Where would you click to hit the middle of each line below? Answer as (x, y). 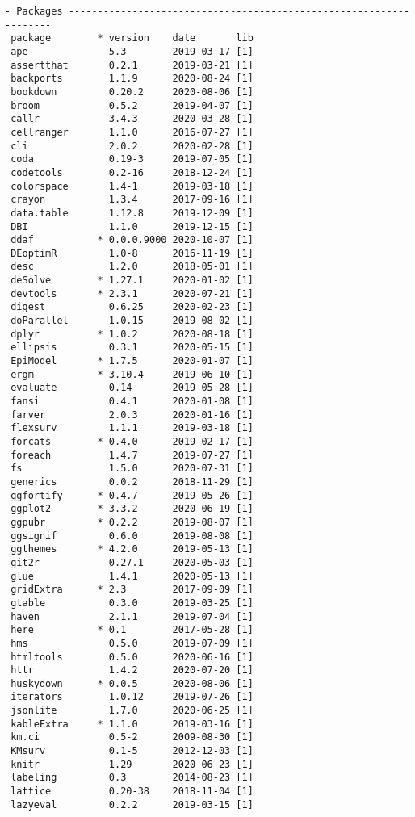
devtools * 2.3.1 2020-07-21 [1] (132, 293)
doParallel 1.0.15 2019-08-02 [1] (132, 321)
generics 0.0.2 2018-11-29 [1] (132, 482)
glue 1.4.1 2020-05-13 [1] (132, 576)
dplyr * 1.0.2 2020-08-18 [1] (132, 334)
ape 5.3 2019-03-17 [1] (132, 51)
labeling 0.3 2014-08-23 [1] (132, 778)
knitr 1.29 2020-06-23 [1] (132, 764)
